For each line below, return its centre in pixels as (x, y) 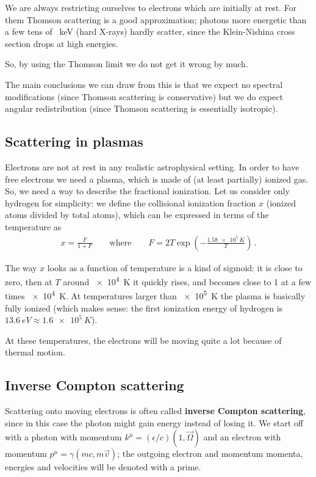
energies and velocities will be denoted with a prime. (103, 467)
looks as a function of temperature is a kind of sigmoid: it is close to (175, 267)
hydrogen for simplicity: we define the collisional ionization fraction (131, 202)
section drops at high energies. (62, 43)
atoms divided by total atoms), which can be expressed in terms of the (137, 215)
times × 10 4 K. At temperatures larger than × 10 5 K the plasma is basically (155, 295)
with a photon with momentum (63, 437)
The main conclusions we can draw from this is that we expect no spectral (144, 84)
